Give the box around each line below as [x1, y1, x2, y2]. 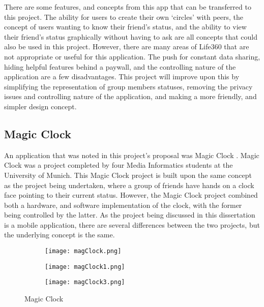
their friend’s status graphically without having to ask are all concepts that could [4, 31, 257, 42]
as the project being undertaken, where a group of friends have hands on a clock [4, 179, 254, 190]
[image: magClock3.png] [45, 279, 125, 286]
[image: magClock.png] [45, 248, 122, 255]
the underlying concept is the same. [4, 229, 115, 240]
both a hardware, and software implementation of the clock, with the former [4, 199, 242, 210]
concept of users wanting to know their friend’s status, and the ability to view [4, 21, 247, 32]
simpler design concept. [4, 101, 77, 111]
